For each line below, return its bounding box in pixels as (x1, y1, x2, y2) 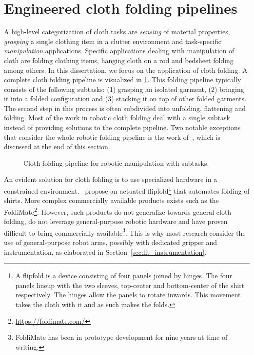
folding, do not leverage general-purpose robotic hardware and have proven (4, 216, 228, 226)
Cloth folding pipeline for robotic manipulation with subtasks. (23, 157, 209, 168)
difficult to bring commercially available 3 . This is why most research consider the (4, 226, 246, 238)
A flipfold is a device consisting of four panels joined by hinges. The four (15, 270, 233, 281)
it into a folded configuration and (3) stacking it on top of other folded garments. (4, 93, 246, 104)
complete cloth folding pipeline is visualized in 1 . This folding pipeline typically (4, 74, 241, 85)
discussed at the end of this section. (4, 141, 110, 152)
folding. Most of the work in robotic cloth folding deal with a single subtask (4, 112, 230, 123)
